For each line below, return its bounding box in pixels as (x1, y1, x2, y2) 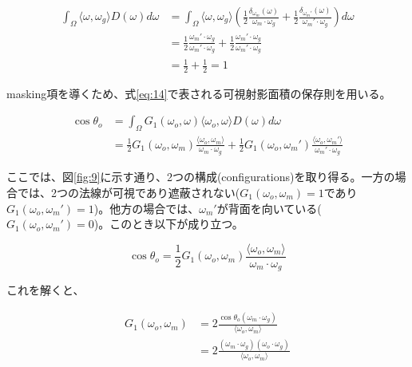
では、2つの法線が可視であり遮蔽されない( (17, 183, 240, 200)
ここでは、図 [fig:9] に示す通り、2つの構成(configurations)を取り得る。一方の (6, 168, 395, 185)
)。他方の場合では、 (93, 199, 200, 216)
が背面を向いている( (216, 199, 322, 216)
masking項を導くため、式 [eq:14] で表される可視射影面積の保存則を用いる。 (6, 85, 391, 101)
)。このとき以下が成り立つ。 (93, 215, 244, 232)
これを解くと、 (6, 282, 85, 298)
